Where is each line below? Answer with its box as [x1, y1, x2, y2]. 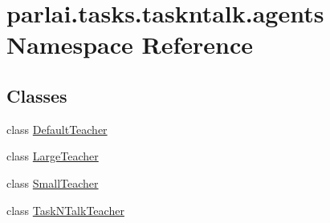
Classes [6, 83, 67, 107]
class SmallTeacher [6, 174, 99, 191]
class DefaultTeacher [6, 120, 108, 137]
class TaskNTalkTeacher [6, 201, 124, 218]
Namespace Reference [6, 28, 253, 61]
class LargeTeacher [6, 148, 99, 164]
